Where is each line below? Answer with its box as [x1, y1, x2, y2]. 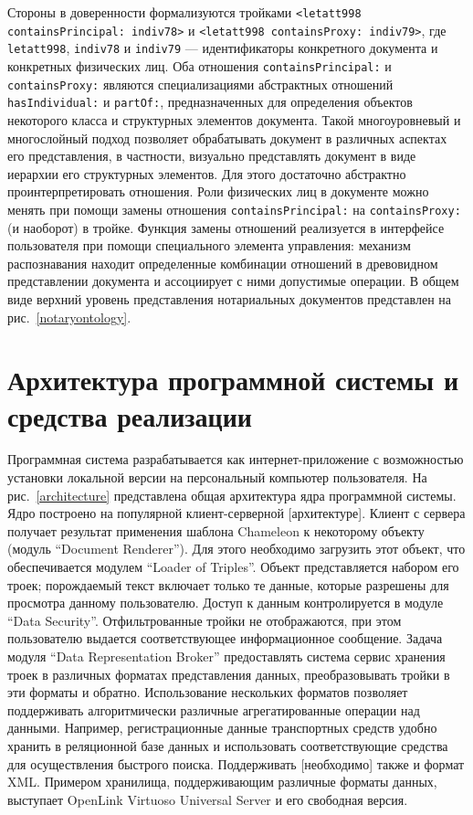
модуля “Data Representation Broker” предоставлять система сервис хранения [7, 646, 446, 665]
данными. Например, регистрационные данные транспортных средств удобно [7, 718, 437, 737]
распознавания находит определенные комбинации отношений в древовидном [7, 253, 438, 272]
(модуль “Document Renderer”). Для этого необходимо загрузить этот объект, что [7, 539, 466, 558]
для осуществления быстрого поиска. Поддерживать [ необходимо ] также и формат [7, 754, 465, 773]
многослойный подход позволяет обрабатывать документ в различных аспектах [7, 128, 447, 147]
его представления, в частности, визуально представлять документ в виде [7, 146, 416, 165]
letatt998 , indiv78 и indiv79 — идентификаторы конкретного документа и [7, 38, 438, 58]
